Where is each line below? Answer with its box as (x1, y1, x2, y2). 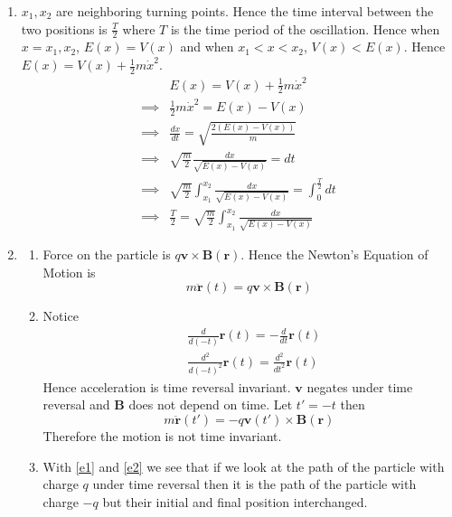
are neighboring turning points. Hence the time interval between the (56, 2, 434, 20)
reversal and (42, 395, 110, 414)
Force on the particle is (42, 245, 171, 264)
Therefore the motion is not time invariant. (42, 426, 282, 445)
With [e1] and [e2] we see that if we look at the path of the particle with (42, 456, 445, 475)
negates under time (306, 377, 413, 396)
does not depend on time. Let (128, 395, 293, 414)
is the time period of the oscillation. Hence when (170, 19, 440, 38)
